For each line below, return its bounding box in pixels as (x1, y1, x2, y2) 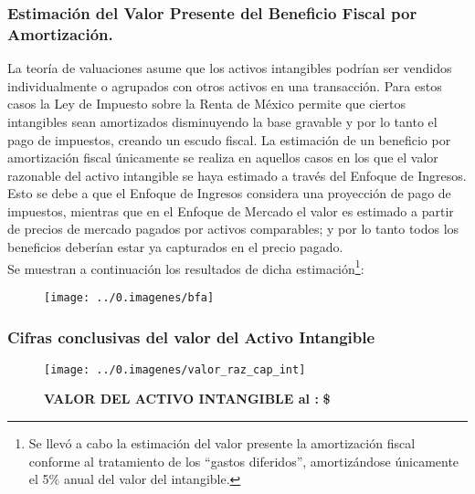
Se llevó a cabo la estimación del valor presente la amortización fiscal (28, 434, 416, 453)
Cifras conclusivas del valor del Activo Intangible (7, 325, 375, 348)
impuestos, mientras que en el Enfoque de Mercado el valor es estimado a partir (7, 201, 454, 220)
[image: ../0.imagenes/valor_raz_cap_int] (44, 363, 306, 376)
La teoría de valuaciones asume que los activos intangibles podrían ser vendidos (7, 58, 452, 78)
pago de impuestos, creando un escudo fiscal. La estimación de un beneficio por (7, 130, 451, 149)
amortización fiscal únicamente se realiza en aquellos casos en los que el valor (7, 148, 438, 167)
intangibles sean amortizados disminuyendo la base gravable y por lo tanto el (7, 111, 438, 131)
